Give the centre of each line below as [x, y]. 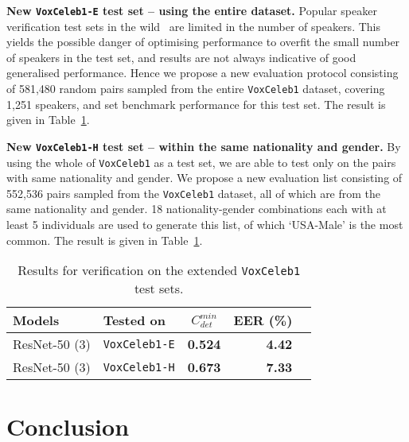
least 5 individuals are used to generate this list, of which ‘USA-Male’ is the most [205, 225]
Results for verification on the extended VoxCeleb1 [159, 270]
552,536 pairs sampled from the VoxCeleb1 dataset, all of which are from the [194, 193]
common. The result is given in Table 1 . [105, 240]
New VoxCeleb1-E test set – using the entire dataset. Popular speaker [192, 10]
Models [36, 320]
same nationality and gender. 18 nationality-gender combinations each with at [197, 209]
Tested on [134, 320]
